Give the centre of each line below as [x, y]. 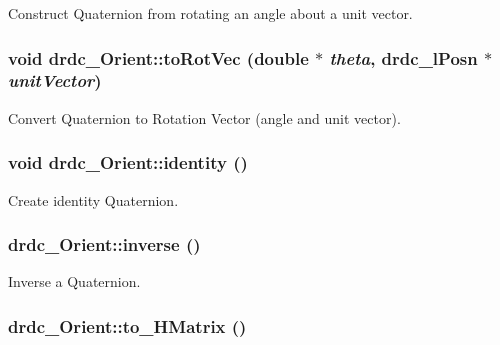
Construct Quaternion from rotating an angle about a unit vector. [210, 13]
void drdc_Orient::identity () [128, 162]
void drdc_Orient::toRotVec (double [158, 57]
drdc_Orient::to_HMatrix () [127, 325]
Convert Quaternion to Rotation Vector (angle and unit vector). [204, 117]
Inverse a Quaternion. [74, 281]
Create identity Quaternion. [93, 199]
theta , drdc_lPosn [403, 57]
